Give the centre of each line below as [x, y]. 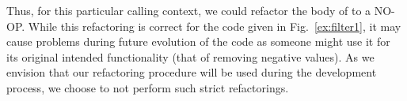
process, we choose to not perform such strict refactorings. [148, 87]
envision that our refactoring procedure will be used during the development [192, 72]
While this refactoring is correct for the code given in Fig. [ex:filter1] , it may [215, 26]
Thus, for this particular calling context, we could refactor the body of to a [189, 10]
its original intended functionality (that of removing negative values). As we [190, 56]
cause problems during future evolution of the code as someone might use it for [198, 41]
